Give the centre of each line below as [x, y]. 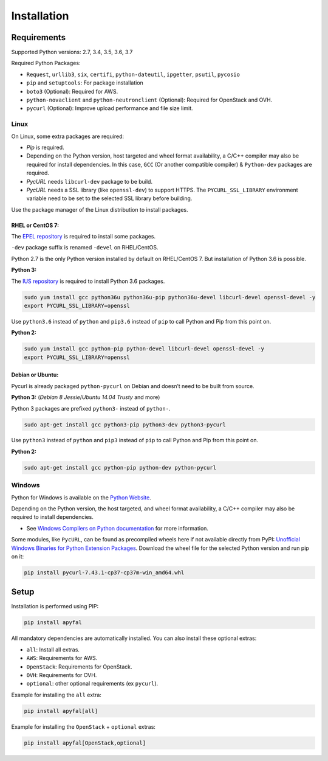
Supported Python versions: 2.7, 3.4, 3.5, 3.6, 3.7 [72, 52]
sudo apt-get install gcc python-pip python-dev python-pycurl [120, 467]
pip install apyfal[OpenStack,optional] [85, 743]
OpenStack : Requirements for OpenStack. [79, 667]
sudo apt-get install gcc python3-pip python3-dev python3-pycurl [125, 425]
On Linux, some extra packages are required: [68, 136]
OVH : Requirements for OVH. [62, 675]
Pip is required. [45, 147]
